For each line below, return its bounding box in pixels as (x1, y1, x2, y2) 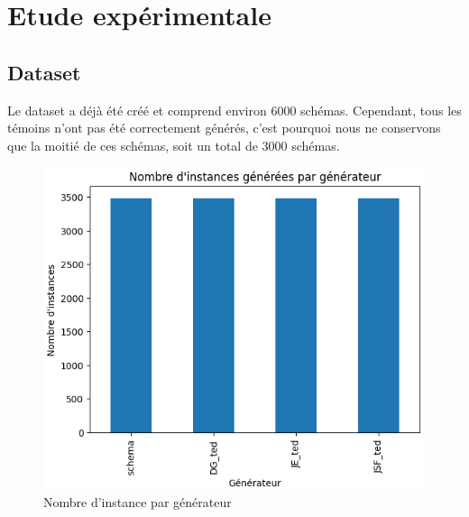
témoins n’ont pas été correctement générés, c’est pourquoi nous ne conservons (7, 118, 441, 137)
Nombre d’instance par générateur (43, 492, 232, 511)
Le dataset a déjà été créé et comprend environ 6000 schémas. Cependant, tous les (7, 100, 462, 119)
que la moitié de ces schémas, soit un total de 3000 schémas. (7, 135, 340, 154)
